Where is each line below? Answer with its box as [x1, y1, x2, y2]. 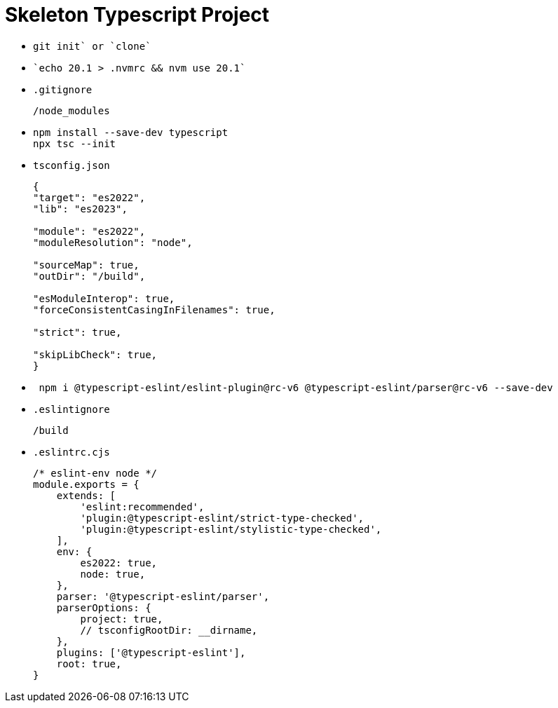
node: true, [80, 568, 146, 580]
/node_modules [33, 104, 110, 116]
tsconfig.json [33, 159, 110, 171]
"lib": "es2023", [33, 203, 128, 215]
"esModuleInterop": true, [33, 292, 175, 304]
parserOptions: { [56, 601, 151, 613]
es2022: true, [80, 557, 158, 569]
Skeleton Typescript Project [5, 3, 270, 27]
